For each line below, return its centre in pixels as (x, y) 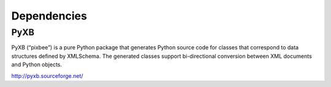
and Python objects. (37, 64)
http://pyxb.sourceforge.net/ (47, 75)
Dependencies (49, 16)
